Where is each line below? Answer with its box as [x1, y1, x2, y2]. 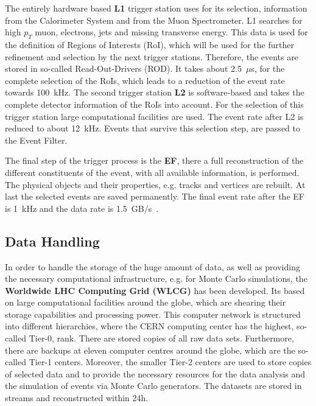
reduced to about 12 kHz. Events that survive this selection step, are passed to [5, 122, 300, 135]
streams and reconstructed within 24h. [5, 391, 149, 404]
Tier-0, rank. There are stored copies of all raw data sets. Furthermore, [29, 332, 294, 345]
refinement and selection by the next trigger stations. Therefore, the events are [5, 50, 298, 63]
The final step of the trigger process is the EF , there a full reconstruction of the [5, 154, 304, 167]
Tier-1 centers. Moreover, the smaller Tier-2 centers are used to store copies [29, 355, 312, 368]
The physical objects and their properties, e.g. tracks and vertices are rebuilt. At [5, 178, 306, 191]
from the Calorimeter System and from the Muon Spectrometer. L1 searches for [5, 13, 303, 26]
